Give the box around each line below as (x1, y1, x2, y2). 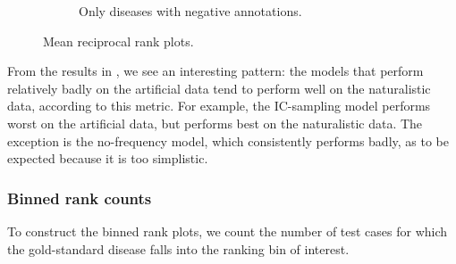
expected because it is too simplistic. (7, 149, 208, 168)
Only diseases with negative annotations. (79, 2, 302, 20)
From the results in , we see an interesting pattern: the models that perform (7, 62, 424, 80)
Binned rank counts (7, 186, 152, 209)
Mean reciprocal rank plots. (43, 31, 194, 50)
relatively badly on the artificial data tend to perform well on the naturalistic (7, 78, 431, 97)
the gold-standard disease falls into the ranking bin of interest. (7, 239, 350, 258)
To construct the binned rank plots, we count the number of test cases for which (7, 221, 448, 240)
